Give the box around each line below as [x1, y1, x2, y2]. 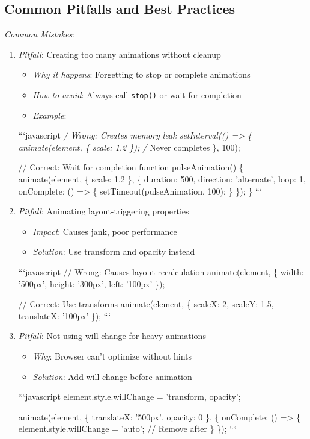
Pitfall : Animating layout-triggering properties [18, 205, 189, 217]
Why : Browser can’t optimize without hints [32, 349, 192, 362]
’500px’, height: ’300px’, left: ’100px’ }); [18, 277, 165, 290]
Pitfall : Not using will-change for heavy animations [18, 329, 206, 342]
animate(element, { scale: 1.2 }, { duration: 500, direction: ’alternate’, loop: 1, [18, 173, 306, 185]
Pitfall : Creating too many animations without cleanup [18, 48, 221, 60]
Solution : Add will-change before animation [32, 370, 192, 382]
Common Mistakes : [4, 28, 75, 40]
